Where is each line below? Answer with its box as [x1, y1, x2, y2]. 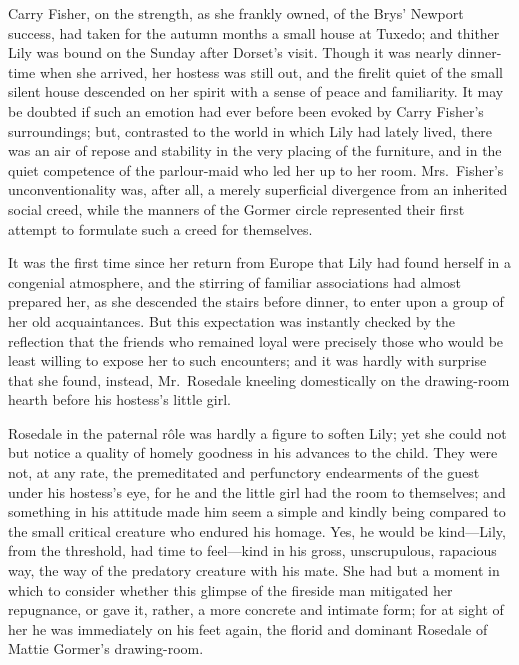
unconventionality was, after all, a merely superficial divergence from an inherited [8, 179, 508, 200]
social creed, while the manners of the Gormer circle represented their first [8, 198, 465, 219]
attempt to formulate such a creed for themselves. [8, 218, 313, 239]
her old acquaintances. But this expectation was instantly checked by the [8, 310, 455, 331]
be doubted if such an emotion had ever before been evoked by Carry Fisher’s [8, 100, 484, 121]
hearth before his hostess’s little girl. [8, 389, 231, 410]
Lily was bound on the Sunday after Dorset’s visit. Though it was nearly [8, 42, 454, 63]
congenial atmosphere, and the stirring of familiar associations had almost [8, 271, 461, 292]
